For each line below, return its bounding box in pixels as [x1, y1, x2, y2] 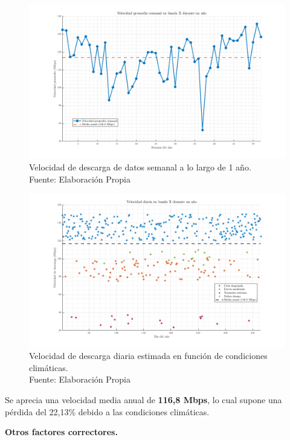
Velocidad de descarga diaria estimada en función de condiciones [29, 349, 268, 362]
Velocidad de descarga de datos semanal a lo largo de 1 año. [29, 160, 251, 173]
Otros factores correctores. [5, 425, 118, 438]
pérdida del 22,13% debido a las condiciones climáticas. [5, 405, 210, 418]
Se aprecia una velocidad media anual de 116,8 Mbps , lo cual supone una [5, 393, 282, 406]
